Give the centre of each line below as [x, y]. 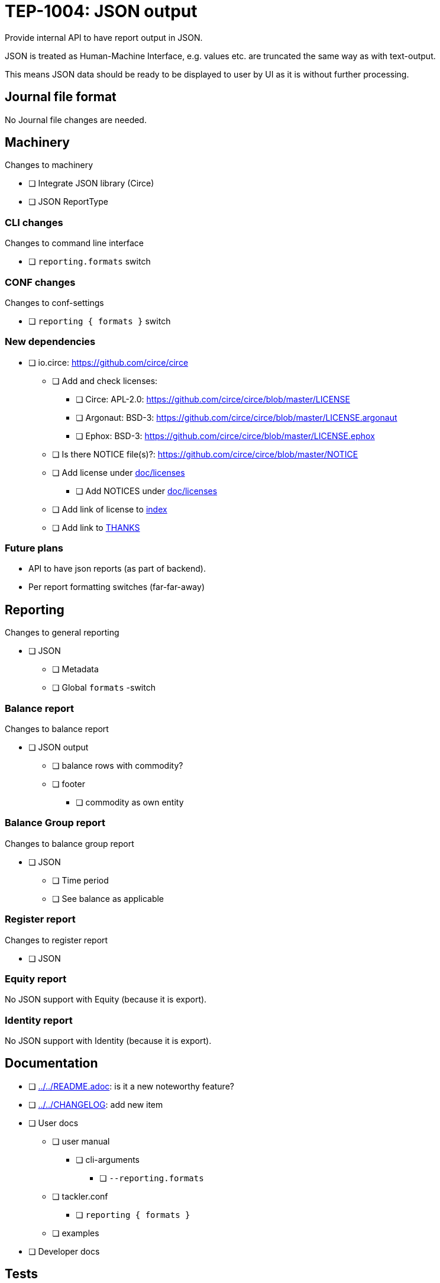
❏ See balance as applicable [108, 898]
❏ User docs [54, 1123]
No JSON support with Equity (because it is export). [106, 1000]
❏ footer [69, 784]
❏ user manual [81, 1141]
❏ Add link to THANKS [96, 527]
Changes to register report [56, 940]
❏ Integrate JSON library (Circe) [91, 183]
